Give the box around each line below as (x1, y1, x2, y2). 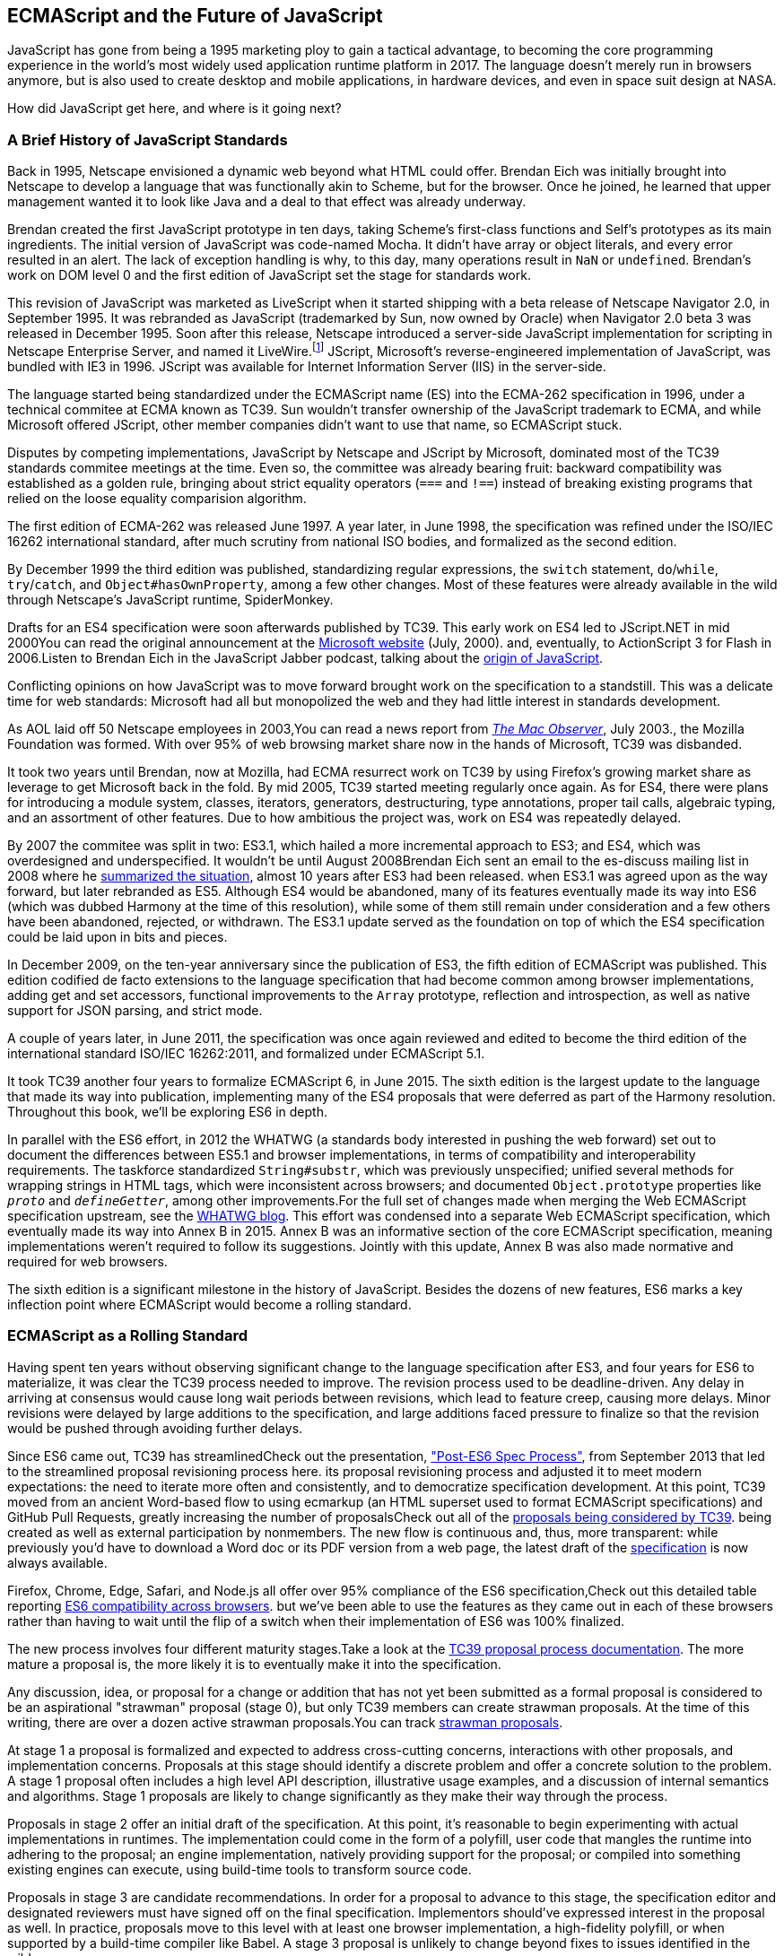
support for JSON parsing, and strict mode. (7, 1002, 263, 1018)
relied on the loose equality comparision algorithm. (7, 490, 307, 506)
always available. (7, 1554, 108, 1570)
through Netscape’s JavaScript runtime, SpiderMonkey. (7, 591, 334, 607)
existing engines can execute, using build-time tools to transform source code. (7, 1861, 472, 1877)
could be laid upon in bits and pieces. (7, 928, 228, 944)
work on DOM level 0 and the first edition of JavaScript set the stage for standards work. (7, 267, 531, 283)
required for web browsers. (7, 1253, 168, 1269)
